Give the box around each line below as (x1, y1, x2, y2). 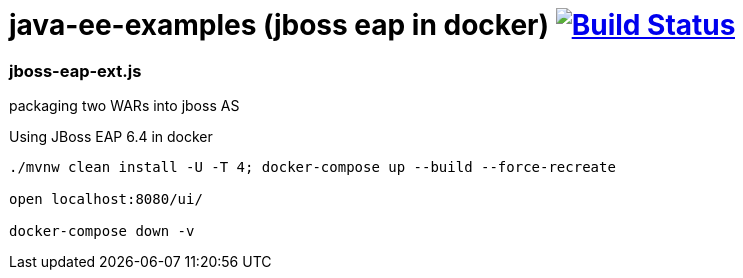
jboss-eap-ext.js (9, 60, 142, 81)
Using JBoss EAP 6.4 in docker (9, 128, 213, 146)
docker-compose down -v (9, 223, 195, 240)
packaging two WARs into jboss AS (9, 97, 240, 115)
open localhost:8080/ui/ (9, 191, 203, 208)
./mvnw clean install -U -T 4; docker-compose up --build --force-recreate (9, 159, 616, 176)
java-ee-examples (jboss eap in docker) (9, 8, 550, 42)
